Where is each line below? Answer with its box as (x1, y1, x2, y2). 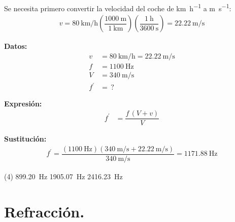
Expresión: (4, 98, 42, 108)
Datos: (4, 41, 27, 51)
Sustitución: (4, 133, 47, 144)
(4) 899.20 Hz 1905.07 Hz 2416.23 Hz (4, 171, 123, 181)
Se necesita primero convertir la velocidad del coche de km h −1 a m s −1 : (4, 2, 231, 13)
